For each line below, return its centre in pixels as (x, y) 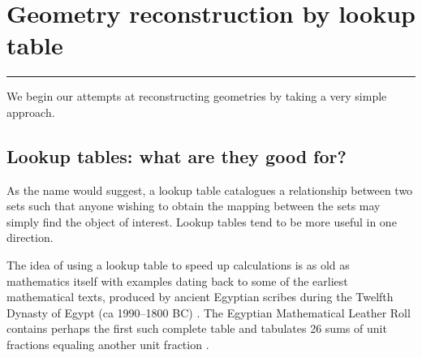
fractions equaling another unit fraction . (108, 345)
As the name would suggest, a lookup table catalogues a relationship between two (210, 190)
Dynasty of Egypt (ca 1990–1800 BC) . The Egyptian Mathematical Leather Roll (209, 312)
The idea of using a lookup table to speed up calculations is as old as (178, 265)
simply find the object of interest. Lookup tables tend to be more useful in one (202, 221)
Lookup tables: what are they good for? (177, 155)
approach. (31, 112)
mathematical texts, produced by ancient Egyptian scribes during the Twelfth (200, 297)
